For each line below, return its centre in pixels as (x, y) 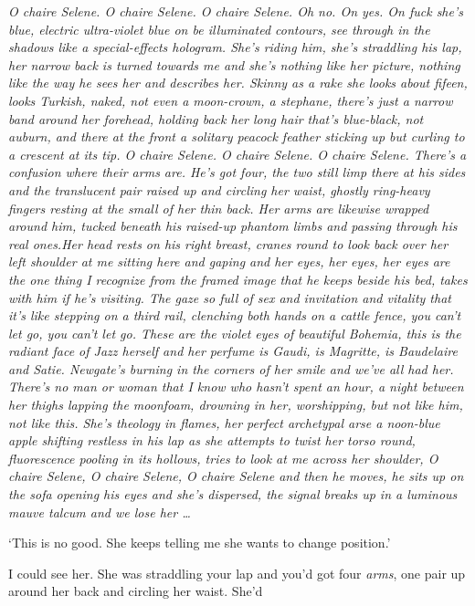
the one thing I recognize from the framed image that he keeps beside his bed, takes (238, 279)
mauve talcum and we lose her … (100, 512)
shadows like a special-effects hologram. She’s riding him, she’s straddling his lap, (235, 47)
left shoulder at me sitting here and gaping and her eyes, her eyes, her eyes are (229, 261)
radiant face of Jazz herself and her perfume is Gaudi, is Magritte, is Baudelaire (233, 351)
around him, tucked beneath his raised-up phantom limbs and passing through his (233, 226)
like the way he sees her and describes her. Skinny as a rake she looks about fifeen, (238, 83)
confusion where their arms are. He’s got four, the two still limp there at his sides (237, 172)
